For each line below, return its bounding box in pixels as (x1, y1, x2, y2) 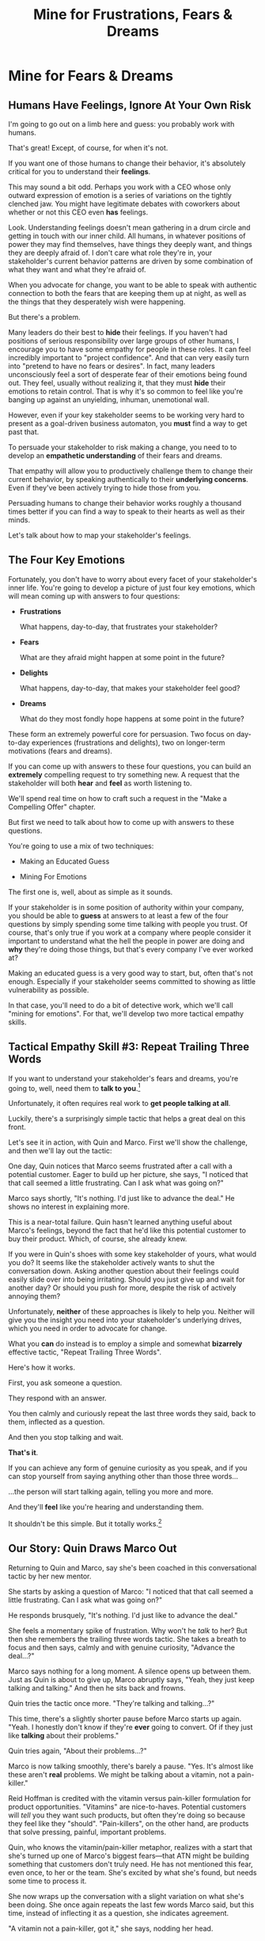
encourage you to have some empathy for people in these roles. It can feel (8, 344, 252, 354)
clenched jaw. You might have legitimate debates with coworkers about (8, 199, 240, 208)
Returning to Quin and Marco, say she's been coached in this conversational (8, 1563, 257, 1572)
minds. (8, 515, 30, 524)
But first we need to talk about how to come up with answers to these (8, 817, 235, 826)
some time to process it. (8, 1876, 87, 1886)
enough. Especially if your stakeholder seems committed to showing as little (8, 976, 256, 986)
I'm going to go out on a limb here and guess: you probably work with (8, 120, 235, 128)
